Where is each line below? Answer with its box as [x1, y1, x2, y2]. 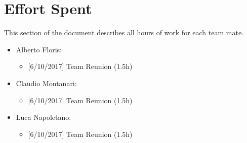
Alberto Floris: [16, 44, 62, 54]
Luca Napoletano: [16, 112, 71, 122]
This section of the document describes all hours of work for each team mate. [4, 27, 243, 38]
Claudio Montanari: [16, 78, 77, 88]
